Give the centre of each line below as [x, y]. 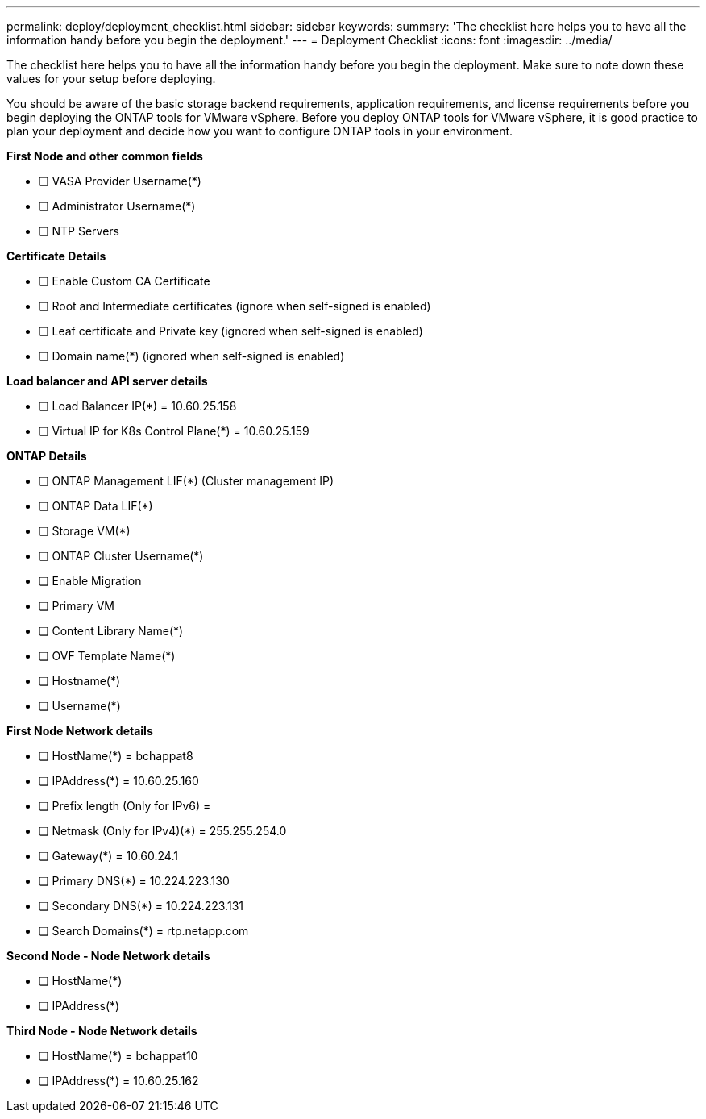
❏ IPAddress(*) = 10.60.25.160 [119, 781]
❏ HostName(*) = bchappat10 [118, 1056]
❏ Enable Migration [90, 581]
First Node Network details [80, 731]
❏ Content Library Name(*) [111, 631]
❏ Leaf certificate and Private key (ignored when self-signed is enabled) [231, 331]
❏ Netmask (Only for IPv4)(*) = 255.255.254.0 [163, 831]
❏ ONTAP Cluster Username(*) [121, 556]
